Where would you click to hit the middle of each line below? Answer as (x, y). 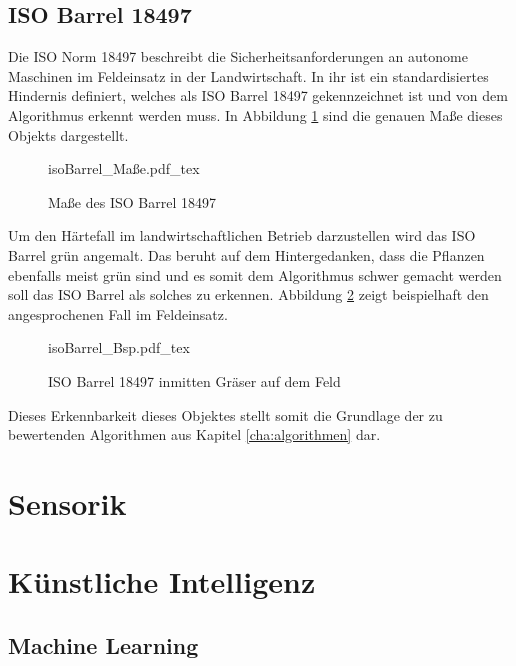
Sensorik (67, 502)
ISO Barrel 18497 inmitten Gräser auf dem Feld (194, 380)
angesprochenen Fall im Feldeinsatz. (118, 313)
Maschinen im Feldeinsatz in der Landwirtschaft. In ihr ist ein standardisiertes (248, 75)
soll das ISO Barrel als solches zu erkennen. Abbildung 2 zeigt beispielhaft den (248, 294)
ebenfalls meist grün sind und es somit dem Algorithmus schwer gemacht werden (255, 274)
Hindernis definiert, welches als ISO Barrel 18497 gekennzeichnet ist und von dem (258, 95)
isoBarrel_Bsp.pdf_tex (119, 347)
